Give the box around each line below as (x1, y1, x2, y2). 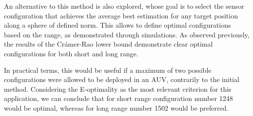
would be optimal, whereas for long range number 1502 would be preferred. (4, 102, 229, 113)
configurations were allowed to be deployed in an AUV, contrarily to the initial (4, 74, 239, 84)
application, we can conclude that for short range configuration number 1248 (4, 93, 233, 103)
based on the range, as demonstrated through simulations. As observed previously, (4, 29, 250, 39)
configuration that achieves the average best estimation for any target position (4, 10, 238, 20)
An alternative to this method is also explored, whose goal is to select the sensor (4, 1, 244, 11)
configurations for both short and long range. (4, 48, 138, 58)
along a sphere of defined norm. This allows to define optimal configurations (4, 20, 231, 30)
